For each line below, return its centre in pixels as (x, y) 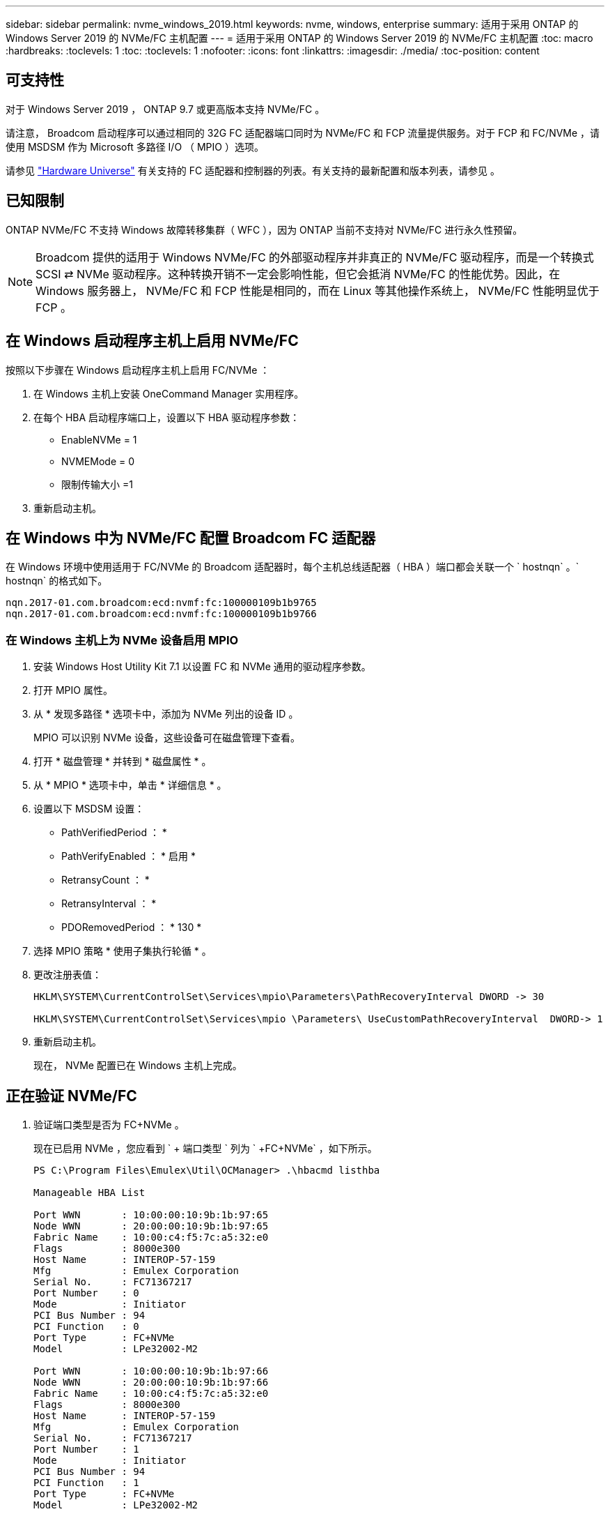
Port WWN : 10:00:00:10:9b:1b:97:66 (151, 1371)
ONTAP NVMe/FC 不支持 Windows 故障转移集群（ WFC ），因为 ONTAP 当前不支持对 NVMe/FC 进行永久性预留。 (264, 229)
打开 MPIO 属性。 (73, 690)
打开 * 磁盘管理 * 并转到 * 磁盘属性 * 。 (123, 762)
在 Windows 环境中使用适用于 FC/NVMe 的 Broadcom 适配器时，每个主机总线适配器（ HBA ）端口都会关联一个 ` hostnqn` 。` (292, 567)
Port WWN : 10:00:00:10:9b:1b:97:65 (151, 1214)
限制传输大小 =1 (97, 484)
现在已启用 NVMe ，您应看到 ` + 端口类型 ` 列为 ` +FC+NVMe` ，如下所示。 (205, 1148)
